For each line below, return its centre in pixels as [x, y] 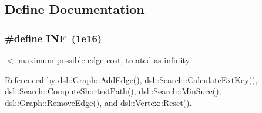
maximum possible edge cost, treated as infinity [104, 60]
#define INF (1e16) [53, 38]
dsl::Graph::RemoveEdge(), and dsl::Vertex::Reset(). [98, 102]
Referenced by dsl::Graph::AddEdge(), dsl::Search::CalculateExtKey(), [131, 79]
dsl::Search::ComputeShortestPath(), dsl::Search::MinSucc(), [113, 91]
